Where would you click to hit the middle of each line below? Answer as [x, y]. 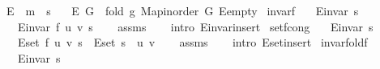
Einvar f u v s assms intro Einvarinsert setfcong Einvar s [195, 26]
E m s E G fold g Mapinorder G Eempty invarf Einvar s [182, 10]
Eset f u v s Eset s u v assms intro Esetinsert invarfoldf [192, 42]
